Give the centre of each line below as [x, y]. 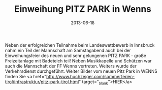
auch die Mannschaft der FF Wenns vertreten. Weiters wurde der [71, 66]
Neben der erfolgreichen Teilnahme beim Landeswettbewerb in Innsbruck [80, 45]
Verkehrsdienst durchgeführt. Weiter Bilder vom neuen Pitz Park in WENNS [81, 71]
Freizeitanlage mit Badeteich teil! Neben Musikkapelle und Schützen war [78, 60]
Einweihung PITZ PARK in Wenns [83, 9]
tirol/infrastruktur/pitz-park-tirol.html [42, 82]
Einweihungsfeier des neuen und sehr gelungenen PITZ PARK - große [76, 56]
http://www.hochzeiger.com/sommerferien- [90, 76]
